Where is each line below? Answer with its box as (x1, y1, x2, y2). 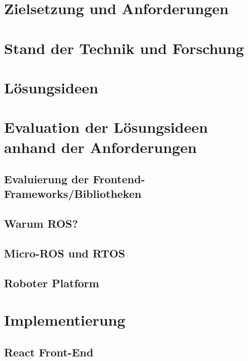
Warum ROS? (4, 216, 78, 231)
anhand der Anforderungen (4, 136, 197, 157)
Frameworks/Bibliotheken (4, 186, 142, 201)
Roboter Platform (4, 275, 99, 290)
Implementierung (4, 310, 126, 330)
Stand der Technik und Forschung (4, 37, 244, 58)
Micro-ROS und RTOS (4, 245, 126, 261)
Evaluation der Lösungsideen (4, 117, 208, 137)
